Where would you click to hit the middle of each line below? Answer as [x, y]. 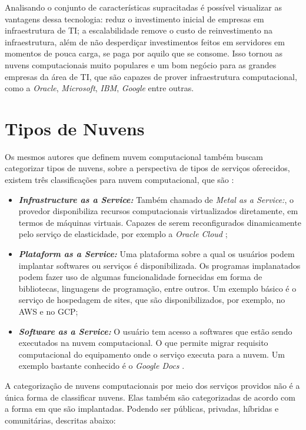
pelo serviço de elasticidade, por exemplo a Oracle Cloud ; [123, 234]
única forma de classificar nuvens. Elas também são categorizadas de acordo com [150, 397]
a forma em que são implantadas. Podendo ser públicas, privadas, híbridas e [142, 409]
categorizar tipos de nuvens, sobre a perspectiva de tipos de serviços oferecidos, [147, 168]
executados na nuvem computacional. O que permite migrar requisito [143, 343]
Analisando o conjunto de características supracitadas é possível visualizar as [144, 7]
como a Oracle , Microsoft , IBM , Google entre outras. [99, 88]
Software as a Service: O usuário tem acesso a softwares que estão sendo [155, 331]
